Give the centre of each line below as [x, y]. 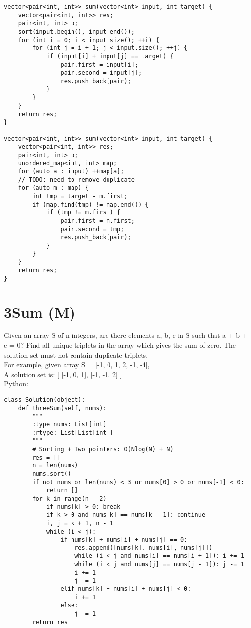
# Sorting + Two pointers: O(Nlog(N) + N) [103, 449]
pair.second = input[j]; [101, 73]
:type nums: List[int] [69, 424]
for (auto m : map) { [53, 188]
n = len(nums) [55, 466]
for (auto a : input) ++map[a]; [71, 172]
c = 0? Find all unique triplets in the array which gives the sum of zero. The [120, 345]
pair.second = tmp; [92, 229]
